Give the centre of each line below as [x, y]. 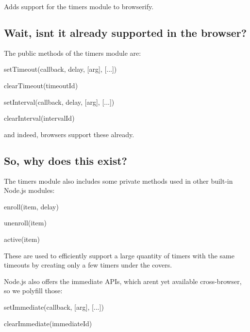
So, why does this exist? [66, 160]
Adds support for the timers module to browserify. [79, 6]
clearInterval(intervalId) [39, 118]
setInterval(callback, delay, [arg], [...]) [59, 102]
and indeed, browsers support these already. [69, 134]
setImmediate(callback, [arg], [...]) [54, 307]
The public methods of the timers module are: [73, 53]
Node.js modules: [29, 190]
